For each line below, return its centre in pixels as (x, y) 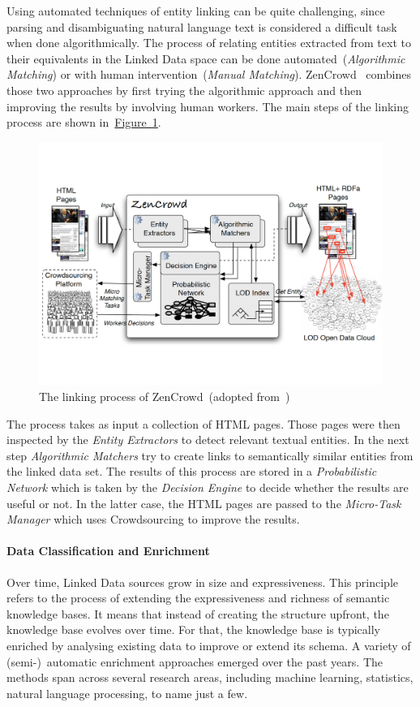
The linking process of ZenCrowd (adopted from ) (165, 396)
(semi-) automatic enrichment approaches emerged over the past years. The (195, 661)
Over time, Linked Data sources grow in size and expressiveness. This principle (202, 582)
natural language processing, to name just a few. (127, 693)
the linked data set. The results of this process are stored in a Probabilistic (192, 471)
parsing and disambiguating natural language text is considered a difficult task (202, 26)
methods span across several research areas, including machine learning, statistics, (210, 677)
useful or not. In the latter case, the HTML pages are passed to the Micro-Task (204, 503)
